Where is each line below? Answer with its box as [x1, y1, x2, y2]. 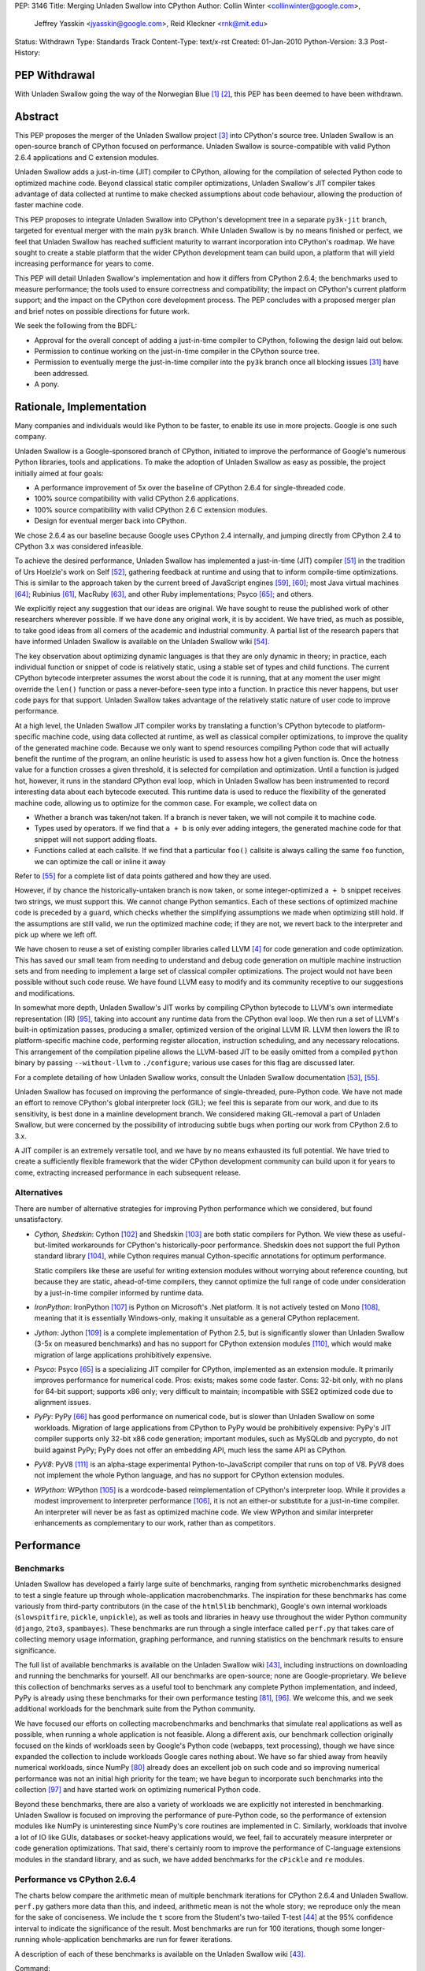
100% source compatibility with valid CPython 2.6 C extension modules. [34, 505, 268, 514]
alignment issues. [34, 1398, 91, 1407]
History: [14, 48, 41, 58]
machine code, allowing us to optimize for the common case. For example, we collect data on [14, 798, 318, 807]
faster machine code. [14, 200, 84, 210]
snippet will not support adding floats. [34, 834, 157, 844]
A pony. [34, 379, 59, 389]
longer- [360, 1924, 386, 1933]
